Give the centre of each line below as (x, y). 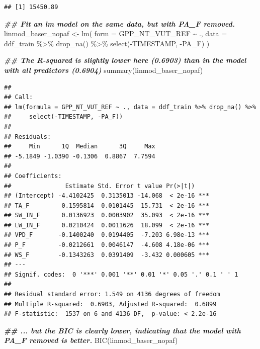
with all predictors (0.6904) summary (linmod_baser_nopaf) (104, 70)
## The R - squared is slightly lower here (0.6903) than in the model (125, 60)
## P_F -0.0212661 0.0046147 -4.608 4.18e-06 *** (107, 245)
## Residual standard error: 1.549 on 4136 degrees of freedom (112, 294)
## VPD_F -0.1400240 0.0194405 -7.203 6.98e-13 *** (107, 235)
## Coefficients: (33, 176)
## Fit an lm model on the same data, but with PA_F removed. (119, 23)
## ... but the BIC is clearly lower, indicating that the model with (122, 330)
